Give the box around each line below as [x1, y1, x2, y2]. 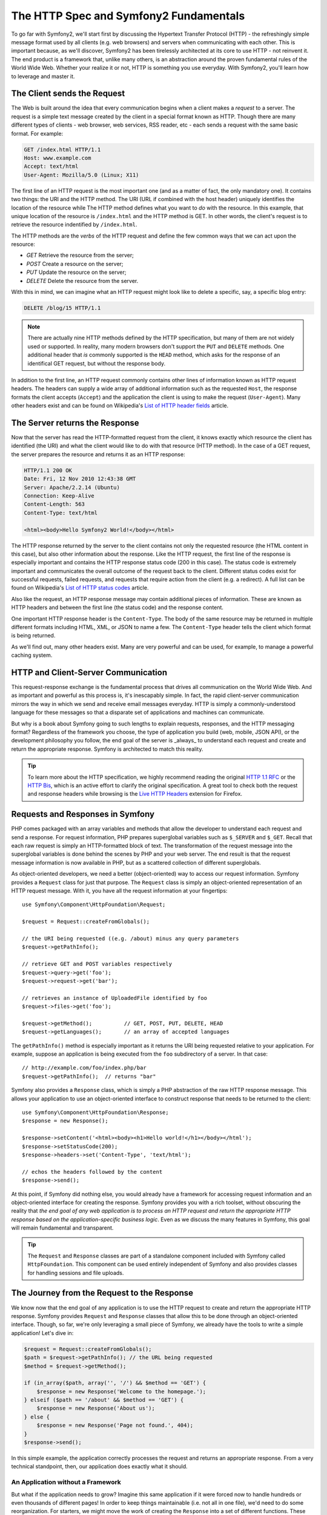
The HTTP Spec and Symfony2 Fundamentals [11, 9, 245, 22]
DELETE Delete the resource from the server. [26, 277, 139, 284]
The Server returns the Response [11, 418, 139, 428]
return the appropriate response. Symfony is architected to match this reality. [11, 745, 203, 753]
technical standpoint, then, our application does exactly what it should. [11, 1463, 188, 1470]
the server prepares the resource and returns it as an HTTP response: [11, 450, 185, 458]
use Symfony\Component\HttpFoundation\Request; [22, 901, 166, 908]
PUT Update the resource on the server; [26, 268, 127, 276]
